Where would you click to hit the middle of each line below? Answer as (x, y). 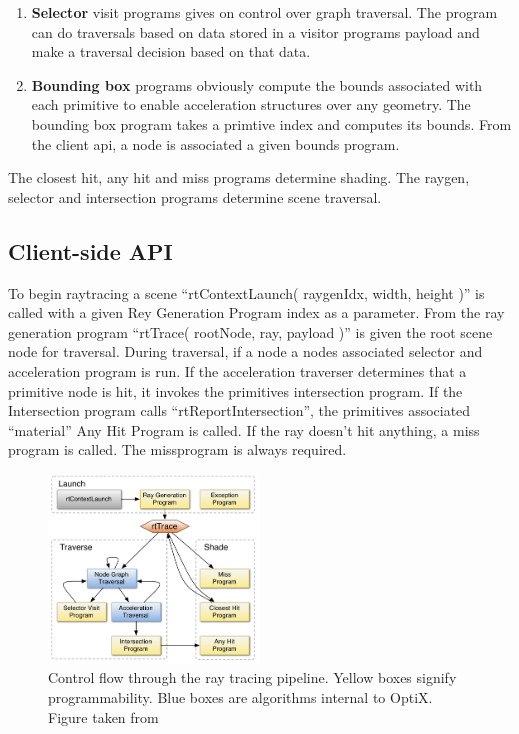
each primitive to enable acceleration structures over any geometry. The (251, 104)
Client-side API (90, 250)
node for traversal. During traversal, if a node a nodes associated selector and (245, 351)
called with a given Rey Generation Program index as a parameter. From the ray (256, 312)
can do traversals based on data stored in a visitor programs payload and (255, 31)
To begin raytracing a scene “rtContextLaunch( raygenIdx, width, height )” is (246, 292)
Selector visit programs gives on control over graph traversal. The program (264, 12)
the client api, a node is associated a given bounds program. (215, 143)
